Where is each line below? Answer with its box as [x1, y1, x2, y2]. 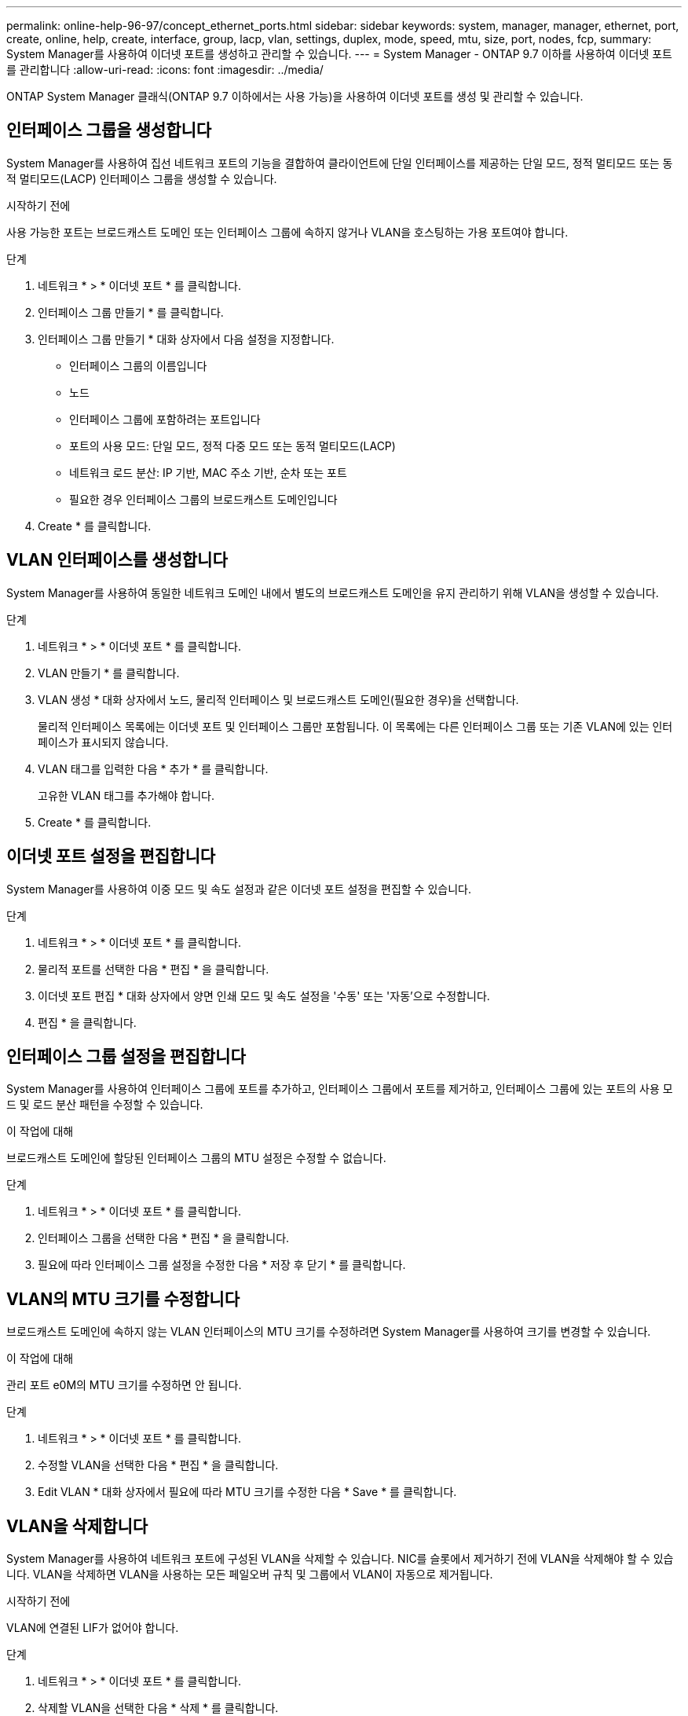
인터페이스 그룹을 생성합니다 [6, 120, 212, 141]
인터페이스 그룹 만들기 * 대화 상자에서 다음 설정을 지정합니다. [38, 332, 335, 346]
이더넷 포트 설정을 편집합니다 [6, 846, 216, 867]
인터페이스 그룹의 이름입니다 [69, 358, 207, 372]
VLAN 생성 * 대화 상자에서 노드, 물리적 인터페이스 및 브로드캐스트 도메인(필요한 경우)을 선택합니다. [38, 692, 519, 706]
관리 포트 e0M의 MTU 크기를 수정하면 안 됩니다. [6, 1378, 242, 1392]
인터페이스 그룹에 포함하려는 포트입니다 [69, 412, 261, 426]
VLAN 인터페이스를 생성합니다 [6, 550, 228, 570]
